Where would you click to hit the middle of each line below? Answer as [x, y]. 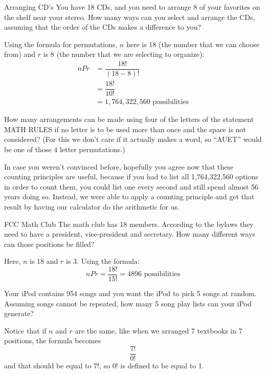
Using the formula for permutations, [61, 44]
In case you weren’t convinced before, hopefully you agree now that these [119, 166]
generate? [19, 313]
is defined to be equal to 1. [162, 365]
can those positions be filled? [49, 244]
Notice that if [25, 330]
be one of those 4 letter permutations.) [65, 149]
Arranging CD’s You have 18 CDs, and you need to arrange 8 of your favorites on [132, 7]
